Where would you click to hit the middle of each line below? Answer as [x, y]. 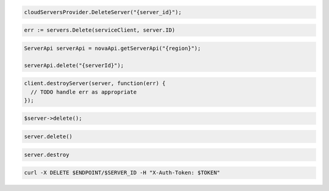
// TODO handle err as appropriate [84, 92]
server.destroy [47, 155]
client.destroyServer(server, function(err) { [95, 83]
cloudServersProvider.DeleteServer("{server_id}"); [103, 12]
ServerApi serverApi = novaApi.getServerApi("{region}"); [112, 48]
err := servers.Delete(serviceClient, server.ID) [100, 30]
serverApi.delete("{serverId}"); [74, 65]
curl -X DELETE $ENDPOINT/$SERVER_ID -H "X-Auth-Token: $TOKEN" [122, 173]
